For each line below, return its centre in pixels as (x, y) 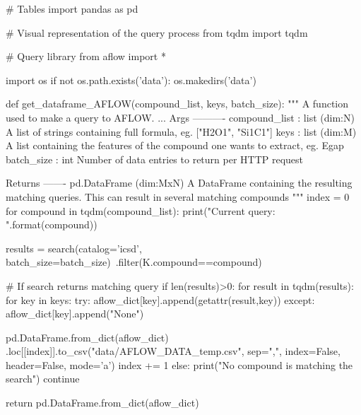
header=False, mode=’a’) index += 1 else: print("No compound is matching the (179, 364)
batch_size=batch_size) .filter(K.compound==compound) (134, 262)
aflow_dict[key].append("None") (75, 314)
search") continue (43, 379)
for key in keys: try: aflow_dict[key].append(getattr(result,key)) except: (160, 299)
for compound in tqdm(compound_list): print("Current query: (141, 210)
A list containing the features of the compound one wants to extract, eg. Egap (175, 145)
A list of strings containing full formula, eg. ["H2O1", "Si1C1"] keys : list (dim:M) (181, 131)
